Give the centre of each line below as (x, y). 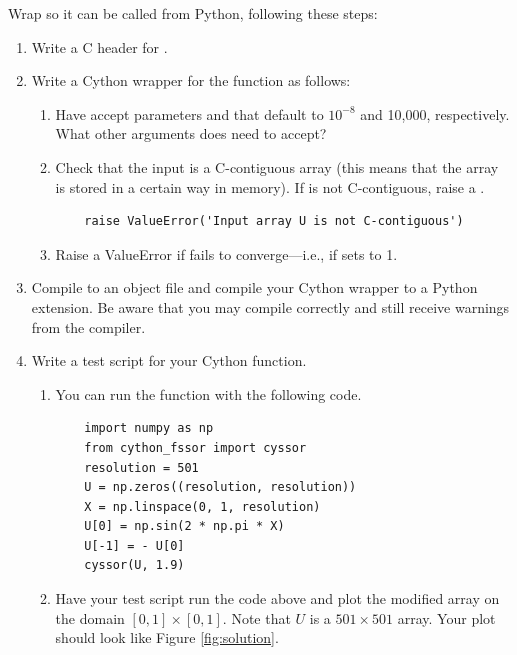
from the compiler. (88, 326)
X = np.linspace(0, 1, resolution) (202, 506)
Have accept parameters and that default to (189, 113)
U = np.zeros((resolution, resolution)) (220, 487)
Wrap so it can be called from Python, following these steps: (193, 13)
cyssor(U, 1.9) (134, 565)
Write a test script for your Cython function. (169, 360)
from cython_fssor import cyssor (195, 447)
